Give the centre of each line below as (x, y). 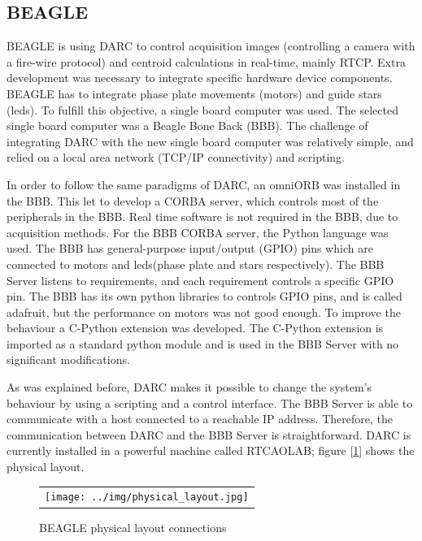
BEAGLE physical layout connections (133, 527)
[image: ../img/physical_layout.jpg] (147, 498)
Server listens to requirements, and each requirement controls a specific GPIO (200, 280)
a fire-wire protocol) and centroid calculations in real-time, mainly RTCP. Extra (206, 61)
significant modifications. (68, 359)
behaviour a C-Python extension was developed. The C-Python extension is (195, 328)
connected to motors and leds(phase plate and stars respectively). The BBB (196, 264)
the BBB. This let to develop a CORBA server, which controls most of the (193, 200)
